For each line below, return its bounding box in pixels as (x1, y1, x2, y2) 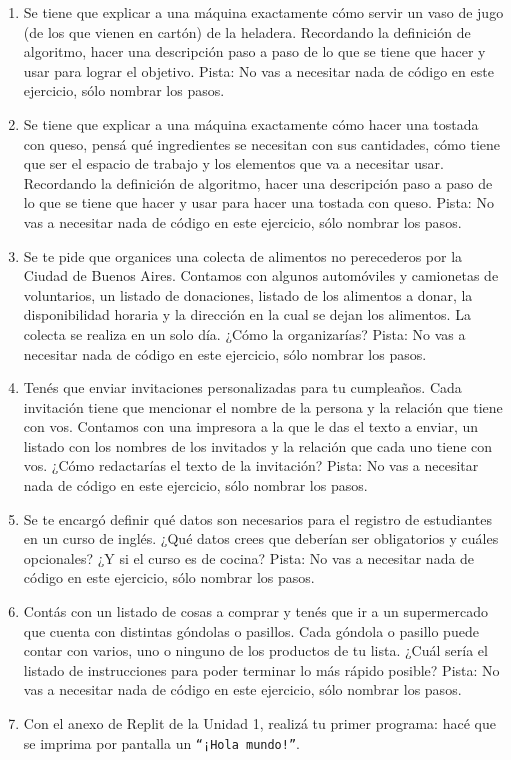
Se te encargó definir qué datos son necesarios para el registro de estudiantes (23, 508, 492, 529)
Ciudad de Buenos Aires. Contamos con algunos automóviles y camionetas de (23, 265, 499, 286)
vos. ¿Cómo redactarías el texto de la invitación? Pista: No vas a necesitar (23, 455, 479, 476)
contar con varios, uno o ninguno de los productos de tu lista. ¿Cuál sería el (23, 640, 488, 661)
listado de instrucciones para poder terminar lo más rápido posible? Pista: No (23, 659, 500, 680)
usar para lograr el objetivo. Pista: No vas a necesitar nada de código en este (23, 60, 494, 81)
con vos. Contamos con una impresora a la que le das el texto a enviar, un (23, 416, 479, 437)
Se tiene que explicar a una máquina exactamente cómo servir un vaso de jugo (23, 2, 504, 22)
